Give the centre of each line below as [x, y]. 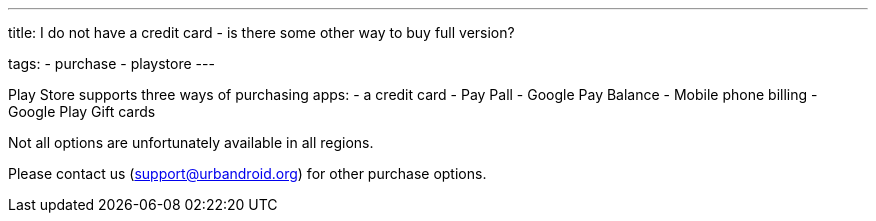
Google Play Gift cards [82, 111]
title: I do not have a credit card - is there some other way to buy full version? [261, 32]
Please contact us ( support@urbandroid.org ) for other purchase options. [247, 173]
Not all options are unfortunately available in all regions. [191, 142]
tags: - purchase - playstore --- [111, 63]
